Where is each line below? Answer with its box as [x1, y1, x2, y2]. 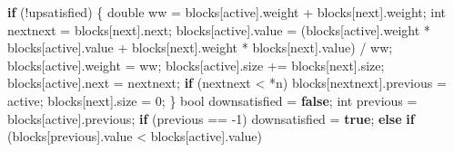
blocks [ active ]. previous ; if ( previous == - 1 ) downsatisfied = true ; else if [7, 109, 415, 128]
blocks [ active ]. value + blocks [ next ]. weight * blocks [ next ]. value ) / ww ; [7, 38, 393, 57]
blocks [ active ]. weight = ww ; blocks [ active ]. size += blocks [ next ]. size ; [7, 55, 385, 74]
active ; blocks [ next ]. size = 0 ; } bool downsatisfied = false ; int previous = [7, 90, 418, 109]
